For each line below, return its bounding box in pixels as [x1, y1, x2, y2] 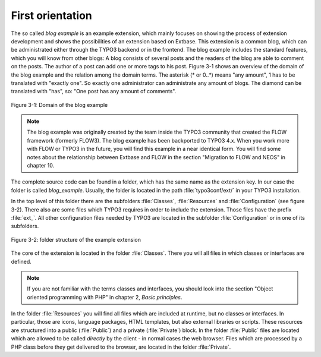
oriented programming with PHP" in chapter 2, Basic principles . [27, 293, 182, 301]
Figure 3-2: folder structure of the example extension [11, 236, 141, 243]
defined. [11, 258, 32, 265]
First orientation [11, 9, 92, 22]
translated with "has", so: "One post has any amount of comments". [11, 88, 177, 95]
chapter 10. [27, 162, 55, 169]
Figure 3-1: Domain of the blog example [11, 101, 108, 108]
